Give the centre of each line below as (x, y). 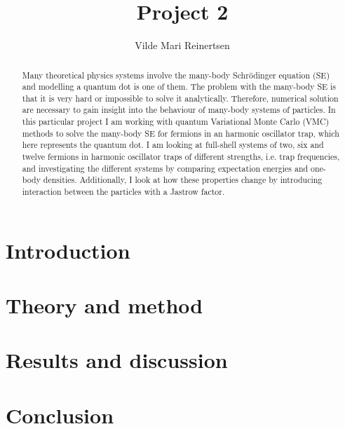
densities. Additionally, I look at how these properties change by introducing (183, 180)
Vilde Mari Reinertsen (182, 45)
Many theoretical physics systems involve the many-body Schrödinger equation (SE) (176, 75)
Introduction (68, 250)
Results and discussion (117, 360)
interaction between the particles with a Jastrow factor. (123, 192)
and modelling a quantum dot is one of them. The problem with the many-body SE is (179, 87)
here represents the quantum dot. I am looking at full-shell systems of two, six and (173, 145)
